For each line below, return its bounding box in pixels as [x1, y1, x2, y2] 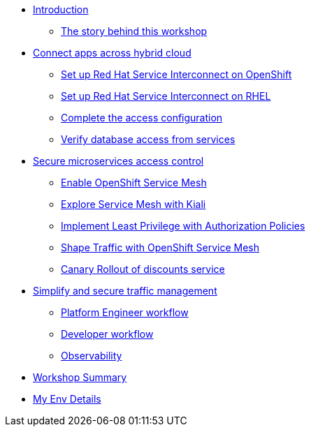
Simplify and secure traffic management [33, 285, 217, 297]
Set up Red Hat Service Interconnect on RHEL [61, 90, 271, 102]
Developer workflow [61, 328, 154, 340]
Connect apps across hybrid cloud [33, 47, 191, 59]
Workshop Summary [33, 371, 127, 383]
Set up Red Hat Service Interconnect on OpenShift [61, 68, 292, 80]
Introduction [33, 3, 89, 15]
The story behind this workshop [61, 25, 208, 37]
